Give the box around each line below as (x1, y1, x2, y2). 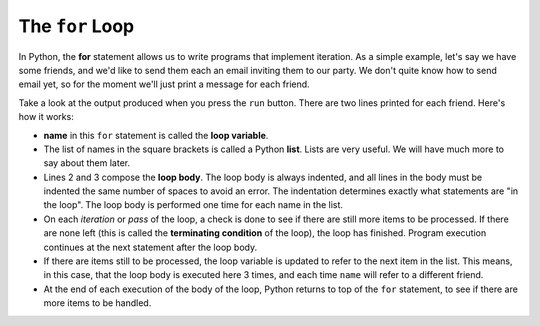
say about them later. (43, 157, 130, 169)
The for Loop (18, 15, 135, 37)
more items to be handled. (43, 297, 152, 309)
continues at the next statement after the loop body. (43, 241, 258, 253)
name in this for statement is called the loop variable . (43, 129, 269, 141)
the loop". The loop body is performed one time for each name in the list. (43, 199, 344, 211)
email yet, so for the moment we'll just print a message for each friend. (18, 78, 310, 90)
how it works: (18, 111, 74, 123)
